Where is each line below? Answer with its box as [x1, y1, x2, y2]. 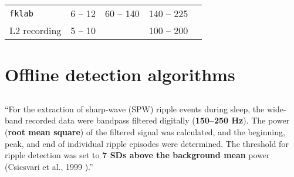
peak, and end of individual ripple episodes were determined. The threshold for [5, 137, 289, 149]
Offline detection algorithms [5, 62, 235, 86]
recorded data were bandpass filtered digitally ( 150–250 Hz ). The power [25, 114, 290, 126]
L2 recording [9, 24, 62, 37]
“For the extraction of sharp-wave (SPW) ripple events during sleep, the [5, 102, 265, 115]
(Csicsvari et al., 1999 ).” [5, 160, 93, 172]
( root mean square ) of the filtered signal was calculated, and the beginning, [5, 125, 285, 138]
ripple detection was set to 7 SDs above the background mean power [5, 149, 270, 161]
